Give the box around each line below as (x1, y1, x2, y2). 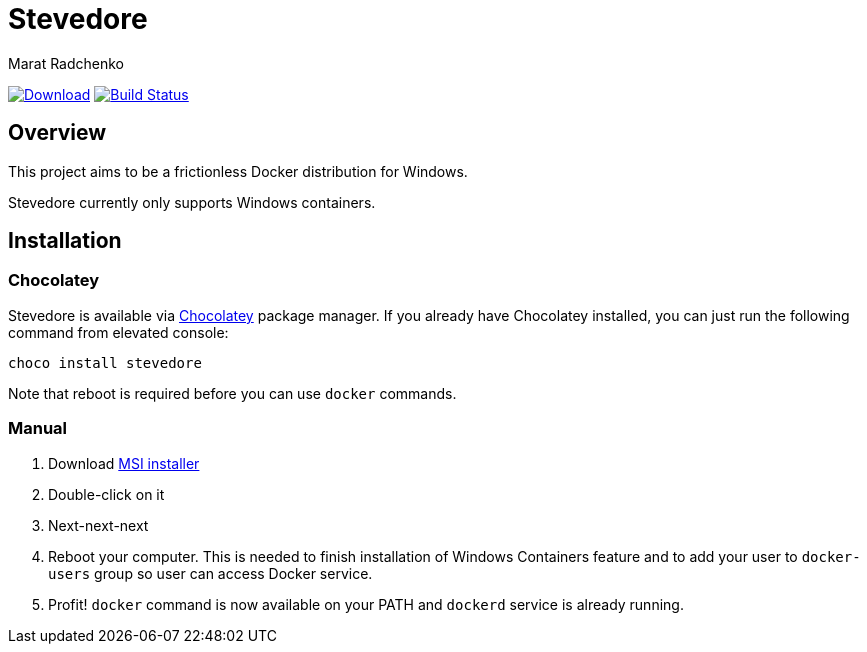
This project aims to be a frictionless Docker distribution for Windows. (8, 162, 468, 180)
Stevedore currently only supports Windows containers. (8, 193, 376, 211)
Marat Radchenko (8, 54, 125, 72)
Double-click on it (48, 485, 165, 503)
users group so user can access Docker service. (48, 564, 373, 582)
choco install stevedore (8, 354, 202, 371)
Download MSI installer (48, 454, 200, 472)
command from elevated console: (8, 323, 229, 341)
